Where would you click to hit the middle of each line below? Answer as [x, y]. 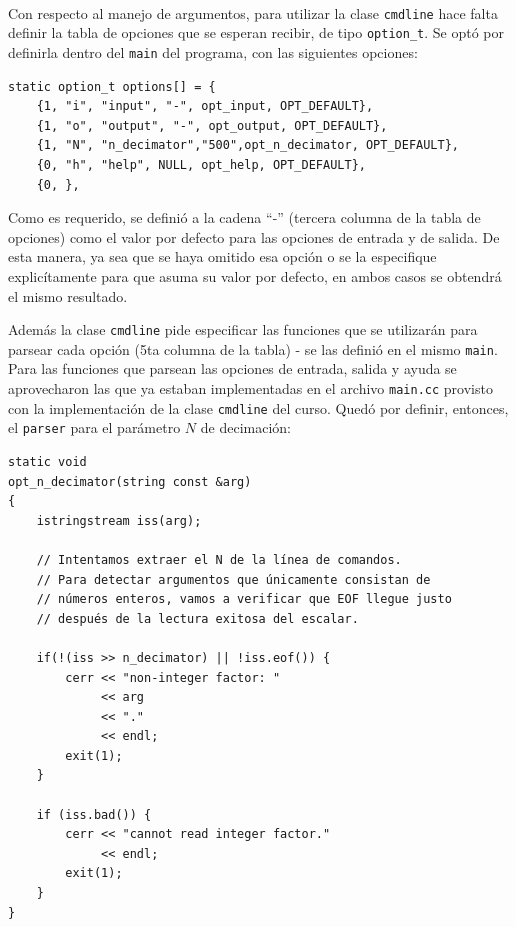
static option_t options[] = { [112, 86]
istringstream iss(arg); [119, 520]
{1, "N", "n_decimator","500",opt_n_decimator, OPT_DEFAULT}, [248, 145]
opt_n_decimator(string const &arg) [130, 481]
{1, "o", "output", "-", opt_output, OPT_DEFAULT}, [212, 125]
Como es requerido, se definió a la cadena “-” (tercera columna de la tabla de [244, 217]
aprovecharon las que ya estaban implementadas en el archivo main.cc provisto [250, 388]
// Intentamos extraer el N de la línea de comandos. [219, 559]
